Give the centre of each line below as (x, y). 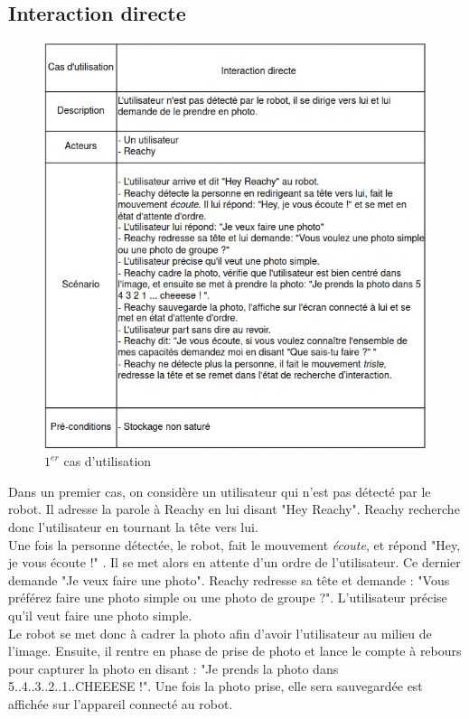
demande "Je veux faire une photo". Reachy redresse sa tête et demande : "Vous (229, 579)
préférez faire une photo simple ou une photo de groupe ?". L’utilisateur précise (228, 598)
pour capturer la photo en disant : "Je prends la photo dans (174, 668)
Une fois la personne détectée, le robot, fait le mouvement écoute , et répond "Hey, (234, 544)
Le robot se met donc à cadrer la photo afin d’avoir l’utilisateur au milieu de (220, 633)
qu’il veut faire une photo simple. (100, 616)
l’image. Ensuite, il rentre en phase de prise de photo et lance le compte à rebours (235, 651)
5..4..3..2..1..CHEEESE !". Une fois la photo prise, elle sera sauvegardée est (216, 686)
